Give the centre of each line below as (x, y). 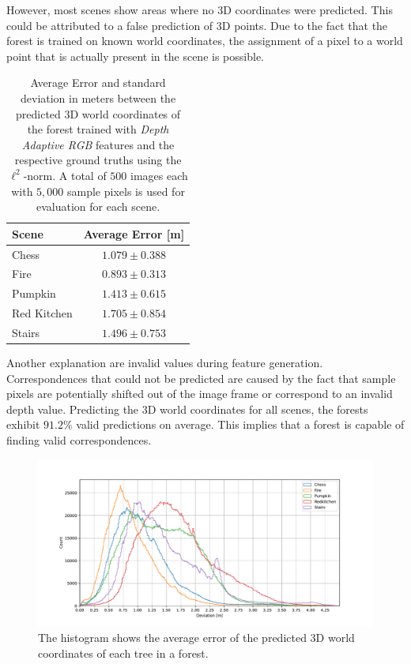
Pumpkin (34, 293)
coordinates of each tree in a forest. (123, 653)
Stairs (26, 332)
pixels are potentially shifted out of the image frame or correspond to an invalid (200, 394)
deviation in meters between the (98, 98)
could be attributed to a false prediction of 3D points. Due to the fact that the (197, 25)
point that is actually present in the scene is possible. (135, 56)
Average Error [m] (134, 233)
